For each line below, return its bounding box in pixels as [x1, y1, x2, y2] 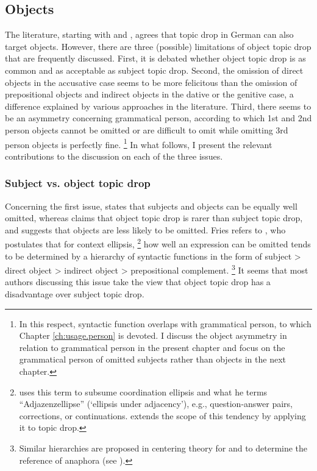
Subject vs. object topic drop [5, 175, 151, 191]
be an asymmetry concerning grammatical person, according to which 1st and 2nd [5, 112, 312, 124]
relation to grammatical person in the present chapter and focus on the [19, 341, 285, 353]
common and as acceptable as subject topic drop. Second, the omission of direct [5, 63, 304, 76]
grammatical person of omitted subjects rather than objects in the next [19, 353, 286, 366]
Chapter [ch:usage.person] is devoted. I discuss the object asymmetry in [19, 329, 287, 342]
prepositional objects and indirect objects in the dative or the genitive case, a [5, 88, 294, 101]
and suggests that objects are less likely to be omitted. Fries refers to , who [5, 223, 286, 236]
